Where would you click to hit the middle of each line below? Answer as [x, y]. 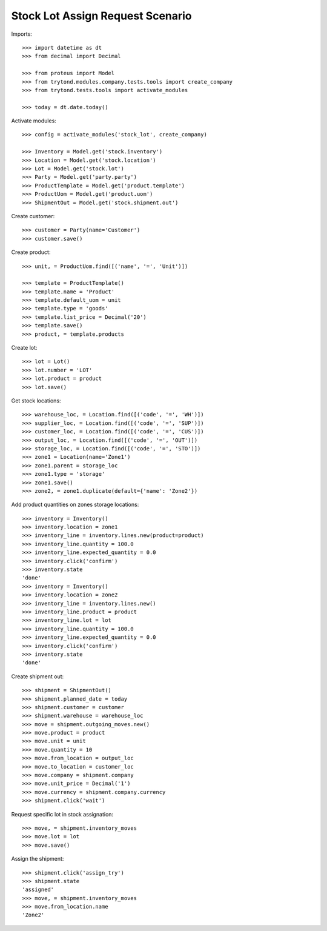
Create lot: [24, 348]
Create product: [31, 252]
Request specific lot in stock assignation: [62, 814]
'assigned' [38, 890]
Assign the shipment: [38, 859]
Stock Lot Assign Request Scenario [101, 16]
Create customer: [33, 216]
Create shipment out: [38, 676]
